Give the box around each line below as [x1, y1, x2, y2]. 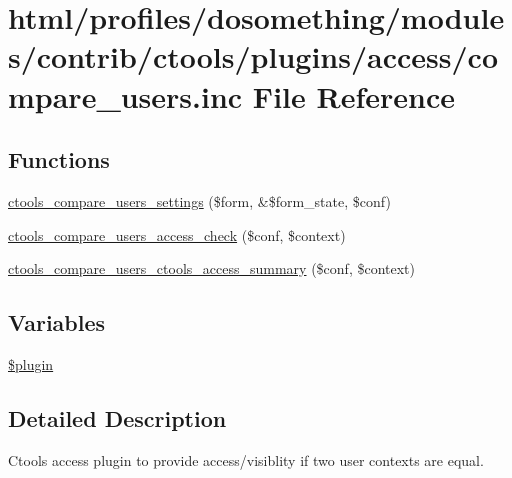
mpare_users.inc [8, 75, 243, 116]
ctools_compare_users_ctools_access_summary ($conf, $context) [8, 258, 415, 279]
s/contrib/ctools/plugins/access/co [8, 36, 499, 77]
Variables [8, 307, 106, 338]
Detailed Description [8, 402, 227, 433]
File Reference [252, 75, 455, 116]
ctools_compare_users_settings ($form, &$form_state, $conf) [8, 190, 391, 211]
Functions [8, 144, 110, 175]
